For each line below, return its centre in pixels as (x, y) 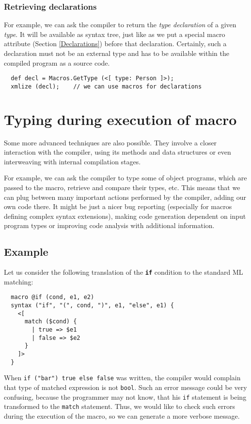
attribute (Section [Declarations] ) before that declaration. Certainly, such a (115, 44)
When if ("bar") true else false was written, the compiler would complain (122, 378)
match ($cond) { (51, 322)
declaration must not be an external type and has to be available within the (117, 53)
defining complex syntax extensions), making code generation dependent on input (125, 216)
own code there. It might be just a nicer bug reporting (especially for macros (118, 206)
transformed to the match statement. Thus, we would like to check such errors (119, 406)
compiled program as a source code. (57, 62)
